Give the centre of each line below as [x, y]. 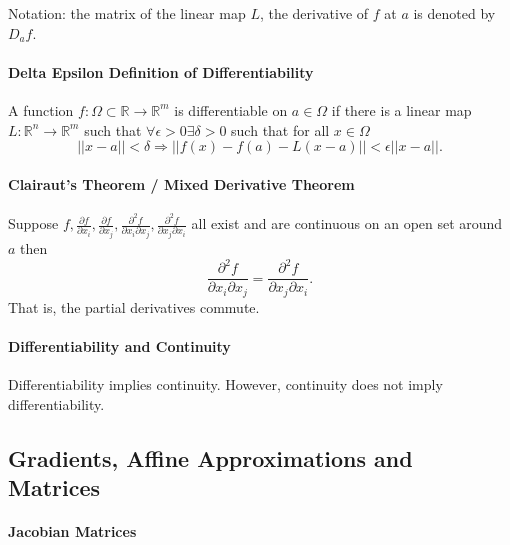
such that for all [280, 129]
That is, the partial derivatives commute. [134, 306]
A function [41, 109]
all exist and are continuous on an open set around [347, 223]
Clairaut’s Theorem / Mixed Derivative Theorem [181, 183]
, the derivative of [314, 13]
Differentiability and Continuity [119, 345]
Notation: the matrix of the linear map [127, 13]
